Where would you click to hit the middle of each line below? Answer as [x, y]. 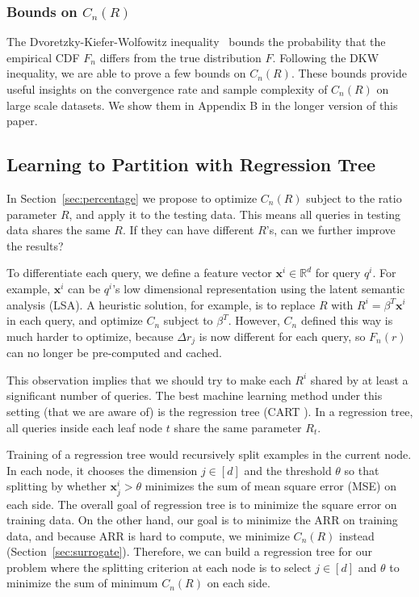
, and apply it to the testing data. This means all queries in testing [235, 214]
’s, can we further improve [331, 230]
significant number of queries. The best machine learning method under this [195, 395]
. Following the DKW [326, 57]
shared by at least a [359, 379]
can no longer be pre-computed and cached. [114, 353]
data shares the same [59, 230]
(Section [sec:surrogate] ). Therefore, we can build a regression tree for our [189, 551]
